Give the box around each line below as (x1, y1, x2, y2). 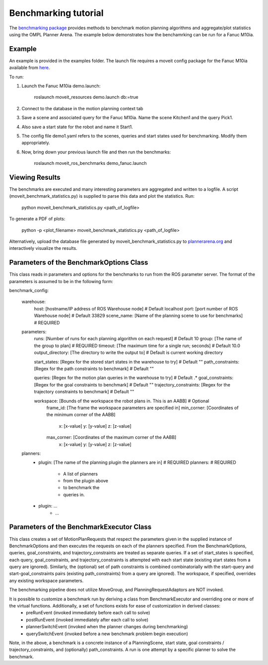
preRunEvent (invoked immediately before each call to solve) (26, 610, 150, 616)
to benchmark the (63, 485, 100, 491)
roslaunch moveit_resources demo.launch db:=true (34, 94, 138, 100)
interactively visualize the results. (9, 245, 77, 251)
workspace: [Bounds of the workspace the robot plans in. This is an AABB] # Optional (34, 398, 209, 404)
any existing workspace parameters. (9, 578, 84, 584)
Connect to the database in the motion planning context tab (21, 105, 143, 111)
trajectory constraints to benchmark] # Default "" (34, 389, 134, 395)
